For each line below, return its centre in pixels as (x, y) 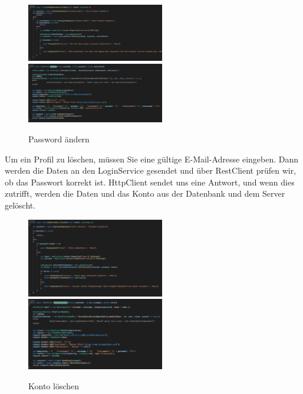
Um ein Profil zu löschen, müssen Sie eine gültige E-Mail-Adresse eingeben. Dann (152, 159)
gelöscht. (20, 205)
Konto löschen (54, 385)
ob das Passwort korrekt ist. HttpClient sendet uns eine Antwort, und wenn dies (150, 182)
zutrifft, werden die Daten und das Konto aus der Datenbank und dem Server (145, 193)
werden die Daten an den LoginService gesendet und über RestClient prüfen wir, (151, 170)
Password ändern (59, 139)
